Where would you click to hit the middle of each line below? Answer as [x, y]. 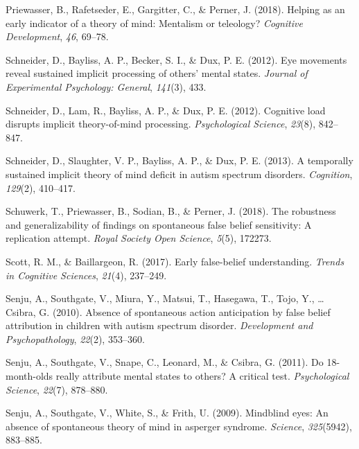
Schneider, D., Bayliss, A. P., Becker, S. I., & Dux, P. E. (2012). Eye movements [176, 59]
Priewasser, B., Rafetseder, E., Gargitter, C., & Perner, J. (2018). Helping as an [175, 9]
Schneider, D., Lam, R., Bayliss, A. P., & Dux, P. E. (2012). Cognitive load [166, 110]
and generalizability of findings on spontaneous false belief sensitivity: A [159, 224]
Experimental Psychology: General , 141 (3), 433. [106, 86]
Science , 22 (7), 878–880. [57, 389]
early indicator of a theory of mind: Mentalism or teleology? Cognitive [154, 23]
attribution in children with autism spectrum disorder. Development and [159, 325]
